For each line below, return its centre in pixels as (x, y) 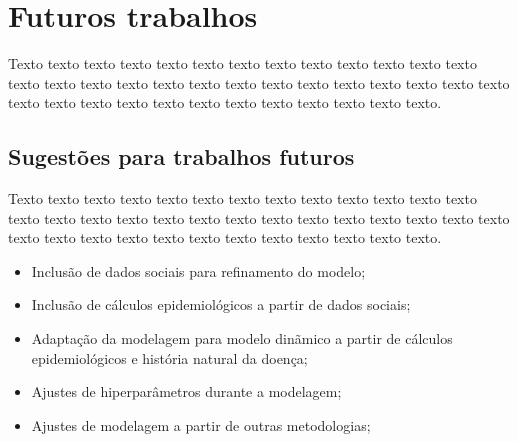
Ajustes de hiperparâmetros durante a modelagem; (186, 391)
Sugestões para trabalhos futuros (181, 156)
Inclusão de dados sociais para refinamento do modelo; (198, 270)
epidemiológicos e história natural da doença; (169, 357)
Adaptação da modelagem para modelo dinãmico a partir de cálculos (242, 338)
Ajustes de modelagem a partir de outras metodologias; (201, 424)
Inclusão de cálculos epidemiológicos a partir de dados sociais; (221, 304)
